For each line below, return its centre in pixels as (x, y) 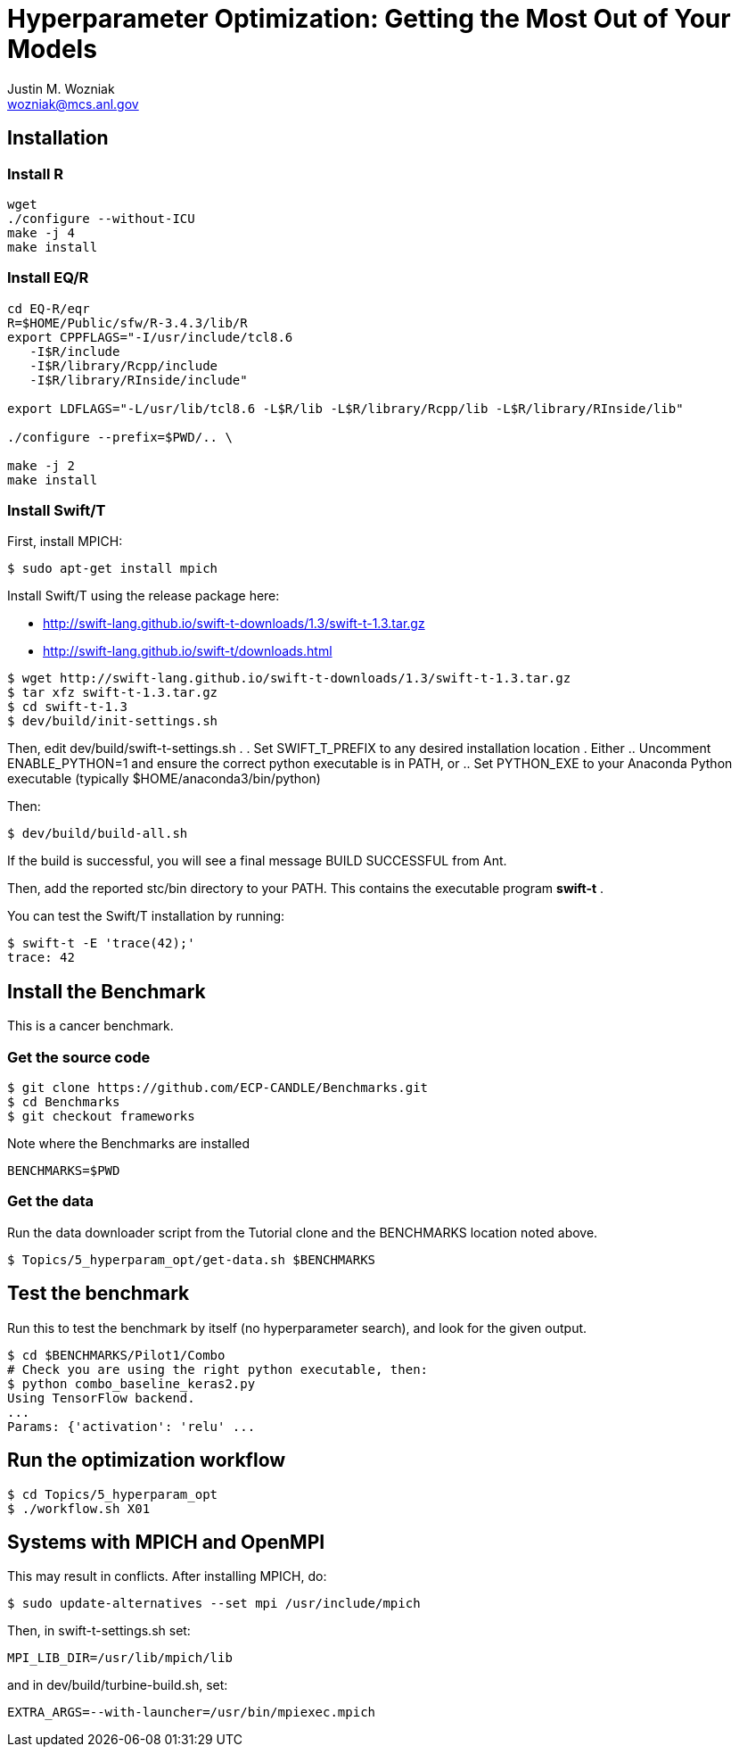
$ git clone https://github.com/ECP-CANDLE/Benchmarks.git (218, 1088)
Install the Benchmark (107, 991)
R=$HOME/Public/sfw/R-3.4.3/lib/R (127, 323)
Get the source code (79, 1057)
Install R (35, 174)
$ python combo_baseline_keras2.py (131, 1383)
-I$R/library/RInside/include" (139, 380)
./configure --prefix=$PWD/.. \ (120, 437)
